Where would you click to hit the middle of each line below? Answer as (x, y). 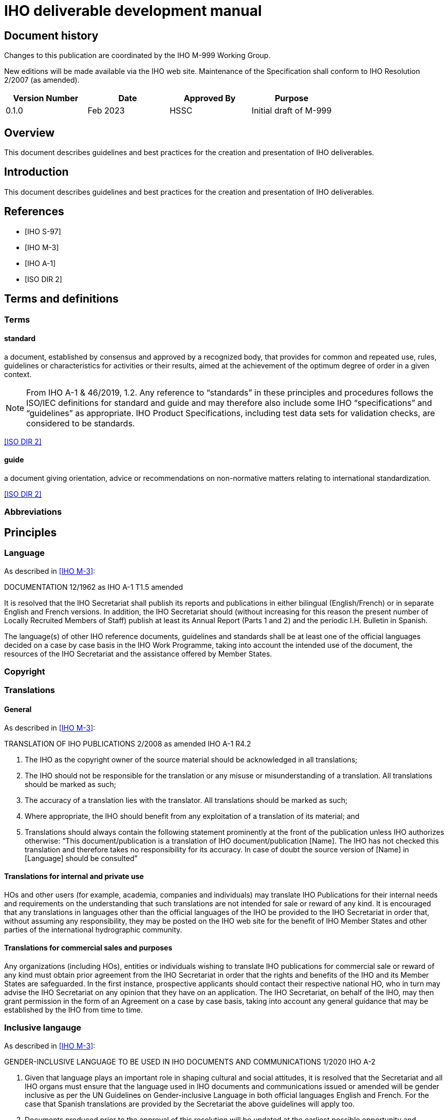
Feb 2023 (106, 111)
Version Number (46, 98)
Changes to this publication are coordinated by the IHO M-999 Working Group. (137, 55)
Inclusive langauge (43, 1028)
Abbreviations (33, 512)
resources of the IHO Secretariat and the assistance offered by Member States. (138, 654)
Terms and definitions (61, 299)
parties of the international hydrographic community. (93, 929)
